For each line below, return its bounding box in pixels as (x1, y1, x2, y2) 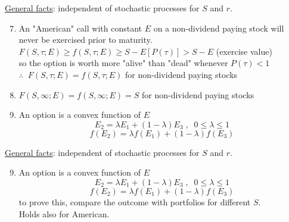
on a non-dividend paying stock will (153, 21, 284, 34)
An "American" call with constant (18, 21, 142, 34)
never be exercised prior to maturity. (18, 33, 153, 46)
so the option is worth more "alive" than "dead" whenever (18, 57, 228, 69)
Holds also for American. (18, 207, 110, 220)
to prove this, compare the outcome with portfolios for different (18, 195, 251, 208)
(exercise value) (216, 45, 272, 57)
